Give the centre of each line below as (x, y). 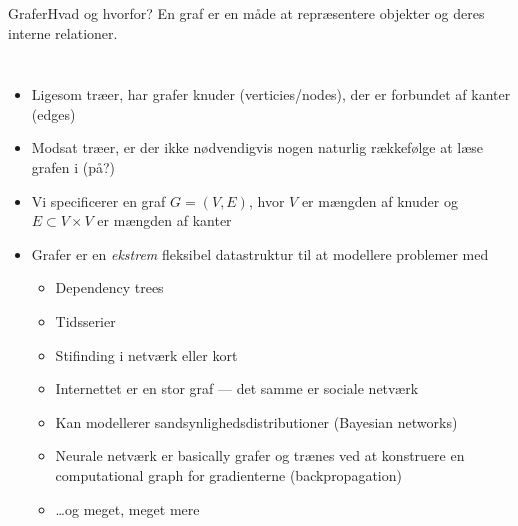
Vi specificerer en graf (98, 200)
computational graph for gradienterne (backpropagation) (228, 474)
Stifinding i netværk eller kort (146, 354)
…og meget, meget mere (127, 508)
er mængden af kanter (164, 220)
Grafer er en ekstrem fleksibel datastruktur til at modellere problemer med (260, 253)
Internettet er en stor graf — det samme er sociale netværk (237, 388)
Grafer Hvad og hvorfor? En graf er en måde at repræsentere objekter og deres (246, 13)
